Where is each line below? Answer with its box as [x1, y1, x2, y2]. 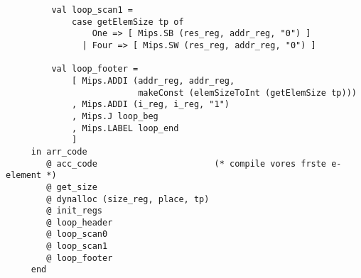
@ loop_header [46, 217, 113, 228]
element [6, 170, 42, 181]
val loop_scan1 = [51, 5, 133, 15]
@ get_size [46, 182, 97, 192]
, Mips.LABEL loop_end [72, 123, 179, 133]
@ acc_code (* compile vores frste [46, 158, 327, 169]
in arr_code [31, 146, 87, 157]
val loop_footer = [51, 64, 139, 74]
